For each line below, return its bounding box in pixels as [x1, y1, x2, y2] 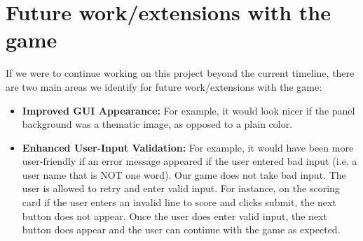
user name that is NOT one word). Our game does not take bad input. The [22, 167, 346, 182]
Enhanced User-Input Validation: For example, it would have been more [22, 140, 354, 154]
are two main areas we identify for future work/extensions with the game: [6, 79, 322, 94]
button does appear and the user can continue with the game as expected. [22, 222, 341, 237]
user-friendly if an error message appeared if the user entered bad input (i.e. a [22, 154, 357, 168]
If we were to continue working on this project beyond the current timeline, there [6, 66, 355, 80]
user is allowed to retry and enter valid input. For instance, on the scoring [22, 181, 340, 196]
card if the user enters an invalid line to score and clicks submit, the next [22, 195, 336, 210]
